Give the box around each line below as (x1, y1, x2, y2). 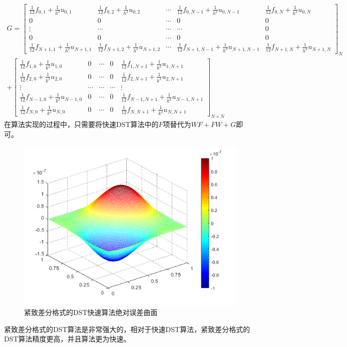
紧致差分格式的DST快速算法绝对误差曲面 (24, 307, 158, 317)
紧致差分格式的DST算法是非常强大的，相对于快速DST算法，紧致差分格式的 (4, 323, 250, 334)
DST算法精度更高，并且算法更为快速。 (4, 333, 131, 344)
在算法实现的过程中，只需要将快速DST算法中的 (4, 119, 159, 129)
